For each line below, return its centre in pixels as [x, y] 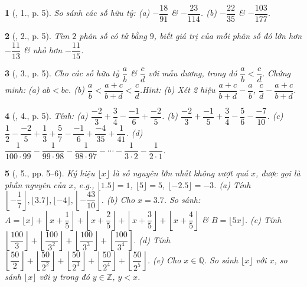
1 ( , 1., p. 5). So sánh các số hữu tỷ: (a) [77, 13]
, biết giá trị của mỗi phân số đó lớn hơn [228, 36]
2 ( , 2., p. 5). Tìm [37, 36]
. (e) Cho [164, 259]
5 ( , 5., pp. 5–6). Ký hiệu [50, 173]
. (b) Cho [118, 199]
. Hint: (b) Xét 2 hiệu [177, 90]
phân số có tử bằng [113, 36]
